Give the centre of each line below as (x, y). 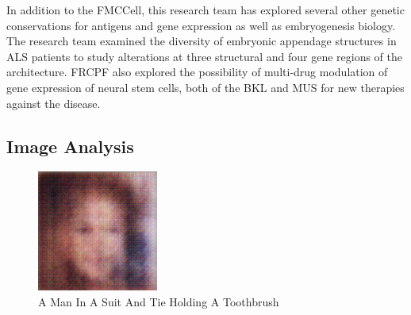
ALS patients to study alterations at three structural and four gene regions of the (204, 56)
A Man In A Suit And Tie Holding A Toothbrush (159, 301)
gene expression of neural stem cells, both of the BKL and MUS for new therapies (205, 87)
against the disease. (54, 103)
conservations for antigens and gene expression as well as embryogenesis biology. (201, 25)
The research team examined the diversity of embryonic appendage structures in (202, 41)
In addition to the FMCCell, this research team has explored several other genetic (205, 10)
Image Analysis (70, 146)
